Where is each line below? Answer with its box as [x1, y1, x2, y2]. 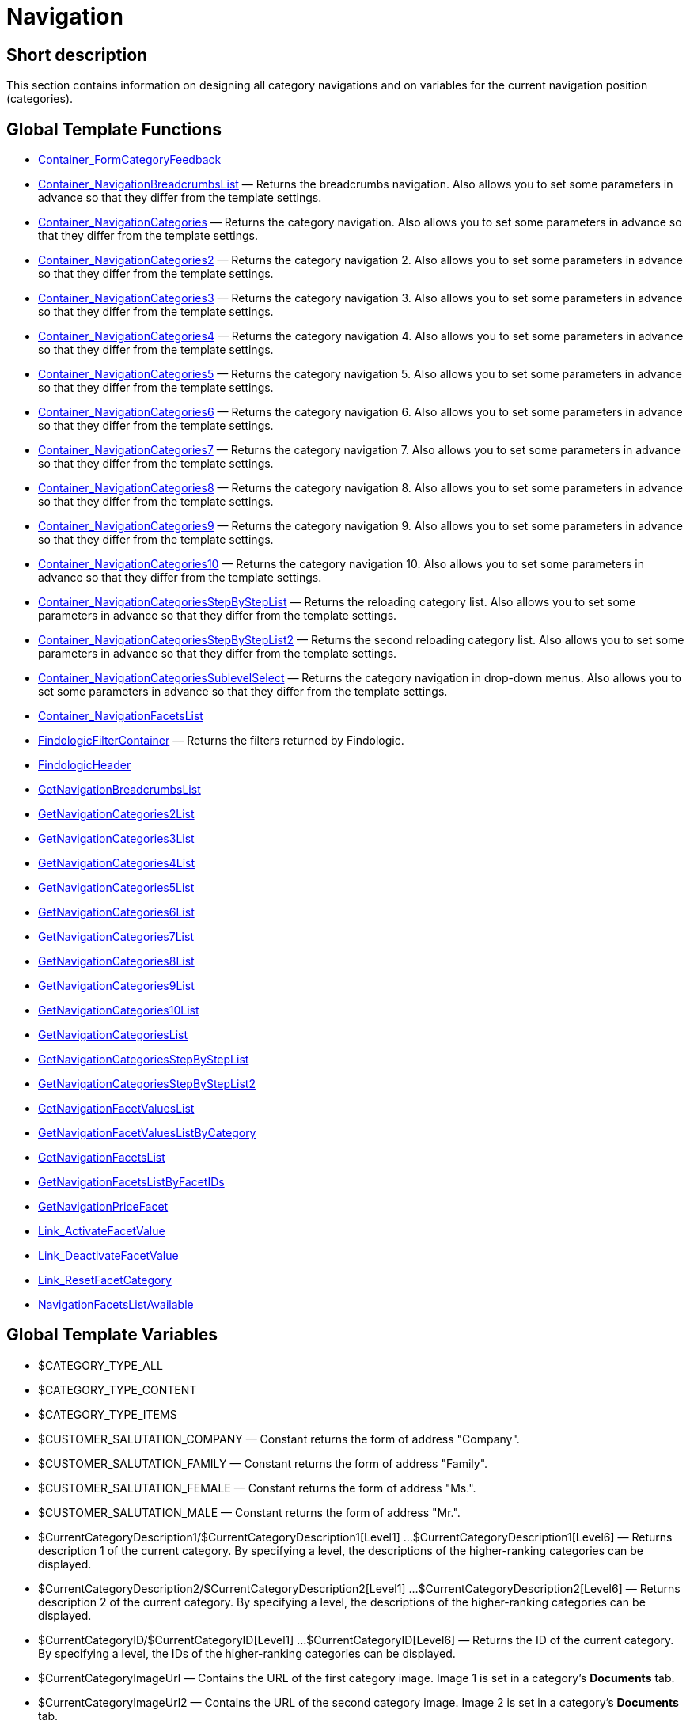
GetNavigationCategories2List [38, 807, 195, 821]
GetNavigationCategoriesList [38, 1028, 188, 1042]
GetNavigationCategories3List [38, 832, 195, 846]
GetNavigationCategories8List [38, 954, 195, 969]
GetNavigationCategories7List [38, 930, 194, 944]
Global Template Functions [6, 119, 222, 139]
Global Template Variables [6, 1325, 218, 1345]
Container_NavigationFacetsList [38, 709, 203, 723]
